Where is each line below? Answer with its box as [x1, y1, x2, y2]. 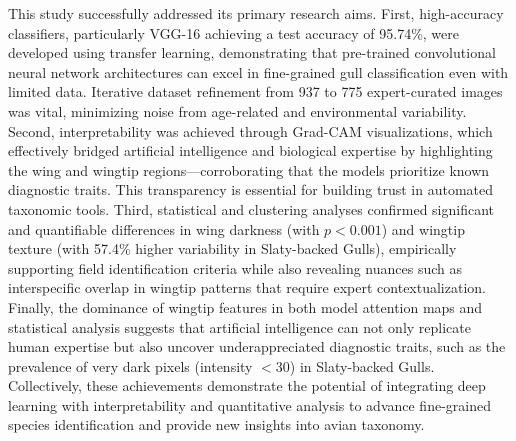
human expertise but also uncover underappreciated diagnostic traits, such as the [8, 336, 506, 357]
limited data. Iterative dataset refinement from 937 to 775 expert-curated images [8, 81, 503, 102]
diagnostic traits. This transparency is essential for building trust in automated [8, 179, 494, 200]
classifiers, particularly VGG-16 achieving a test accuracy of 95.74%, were [8, 22, 459, 43]
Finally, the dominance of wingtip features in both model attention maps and [8, 296, 483, 317]
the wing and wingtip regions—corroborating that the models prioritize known [8, 159, 490, 180]
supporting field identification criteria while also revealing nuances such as [8, 257, 463, 278]
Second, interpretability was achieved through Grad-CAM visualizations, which [8, 120, 493, 141]
